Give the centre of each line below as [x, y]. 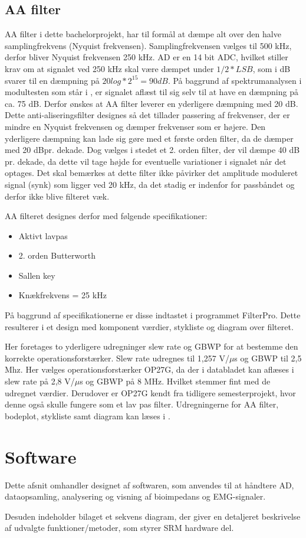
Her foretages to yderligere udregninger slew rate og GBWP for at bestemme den [152, 346]
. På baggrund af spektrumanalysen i [235, 80]
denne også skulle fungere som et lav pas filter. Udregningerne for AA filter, [142, 404]
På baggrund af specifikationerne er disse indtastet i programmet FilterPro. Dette [153, 315]
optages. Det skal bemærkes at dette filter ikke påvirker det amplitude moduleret [152, 173]
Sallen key [37, 275]
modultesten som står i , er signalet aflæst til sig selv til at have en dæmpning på [152, 92]
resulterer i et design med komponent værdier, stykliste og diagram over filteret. [149, 326]
